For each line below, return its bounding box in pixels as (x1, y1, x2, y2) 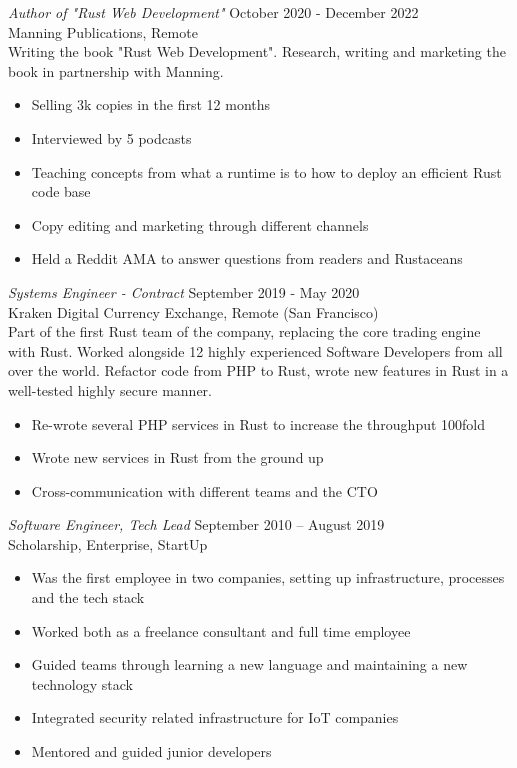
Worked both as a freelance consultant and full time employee (31, 620, 411, 641)
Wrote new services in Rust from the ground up (31, 447, 324, 468)
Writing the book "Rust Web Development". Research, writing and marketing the (8, 41, 506, 62)
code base (31, 181, 91, 202)
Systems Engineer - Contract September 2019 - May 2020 (8, 281, 360, 302)
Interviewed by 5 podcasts (31, 127, 192, 148)
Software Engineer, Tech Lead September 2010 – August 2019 (8, 514, 385, 535)
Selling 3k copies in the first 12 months (31, 94, 271, 115)
